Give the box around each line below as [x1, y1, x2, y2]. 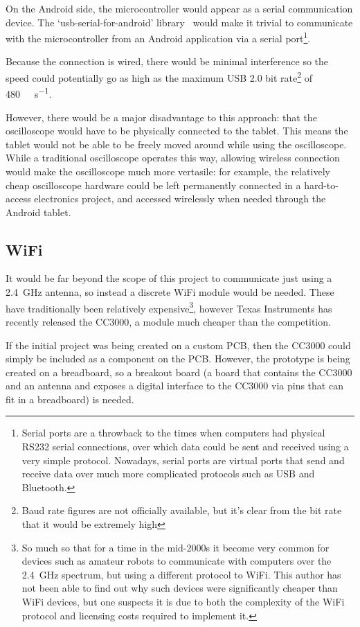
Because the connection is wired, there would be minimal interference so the [6, 54, 329, 69]
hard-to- [304, 177, 339, 192]
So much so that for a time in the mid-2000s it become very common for [21, 540, 330, 554]
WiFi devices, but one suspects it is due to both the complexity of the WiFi [21, 594, 345, 609]
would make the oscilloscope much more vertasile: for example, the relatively [6, 164, 330, 178]
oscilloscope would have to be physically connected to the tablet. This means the [6, 123, 348, 138]
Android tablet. [6, 204, 71, 219]
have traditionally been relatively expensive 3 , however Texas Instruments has [6, 299, 332, 315]
